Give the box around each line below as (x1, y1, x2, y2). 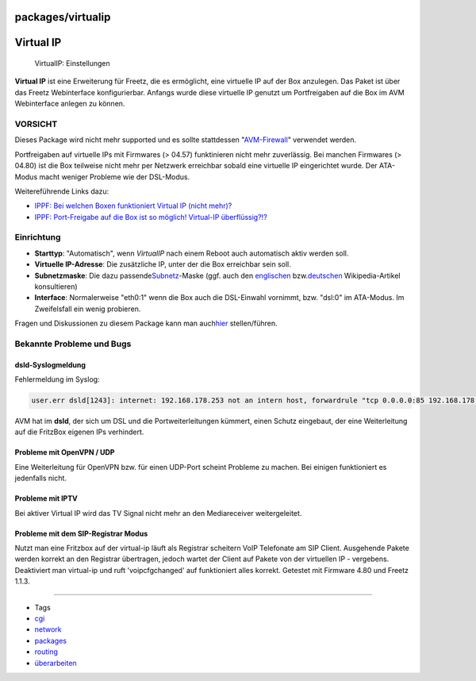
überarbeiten (34, 658, 77, 668)
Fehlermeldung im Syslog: (14, 375, 100, 384)
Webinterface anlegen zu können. (14, 99, 125, 109)
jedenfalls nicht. (14, 473, 67, 483)
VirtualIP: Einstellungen (34, 59, 110, 68)
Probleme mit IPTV (14, 494, 79, 503)
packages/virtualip (14, 10, 111, 24)
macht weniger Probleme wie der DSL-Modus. (39, 171, 190, 182)
